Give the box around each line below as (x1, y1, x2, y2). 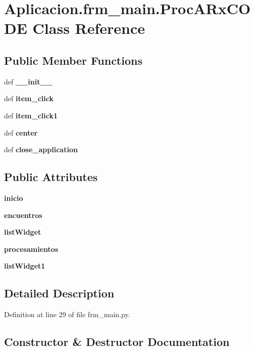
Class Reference (32, 18, 145, 38)
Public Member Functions (4, 52, 142, 68)
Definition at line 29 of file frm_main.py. (4, 309, 130, 320)
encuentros (4, 209, 42, 220)
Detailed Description (4, 285, 115, 301)
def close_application (4, 144, 78, 155)
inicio (4, 192, 23, 203)
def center (4, 127, 38, 138)
